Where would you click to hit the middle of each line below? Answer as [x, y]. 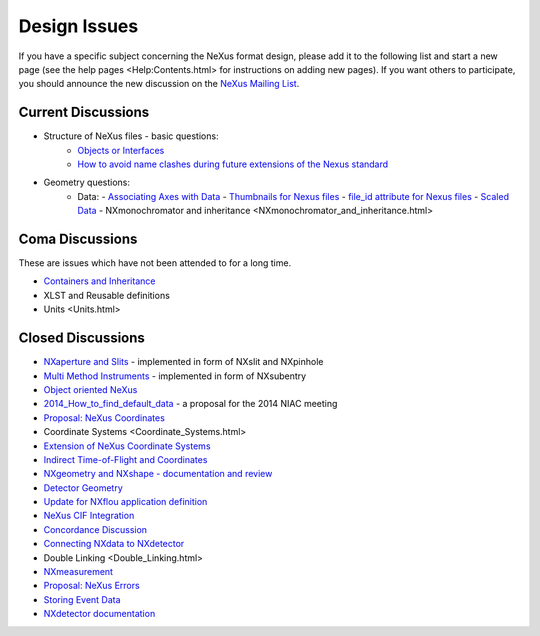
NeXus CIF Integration [89, 516]
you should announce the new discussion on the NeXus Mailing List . [159, 84]
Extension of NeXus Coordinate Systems [127, 446]
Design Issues [78, 26]
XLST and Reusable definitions [106, 295]
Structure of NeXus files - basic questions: [131, 136]
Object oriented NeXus [90, 389]
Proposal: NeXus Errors [91, 586]
